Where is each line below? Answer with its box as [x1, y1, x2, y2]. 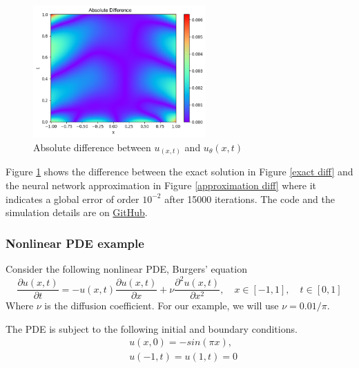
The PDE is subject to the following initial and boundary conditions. [6, 321, 298, 336]
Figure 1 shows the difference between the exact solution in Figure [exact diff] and [6, 164, 353, 179]
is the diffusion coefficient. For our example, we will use [44, 298, 279, 313]
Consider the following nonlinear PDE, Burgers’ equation [6, 262, 247, 276]
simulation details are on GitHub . [6, 205, 148, 220]
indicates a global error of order [6, 191, 139, 206]
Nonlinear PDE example [6, 234, 144, 251]
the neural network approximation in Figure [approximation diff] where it [6, 178, 317, 193]
